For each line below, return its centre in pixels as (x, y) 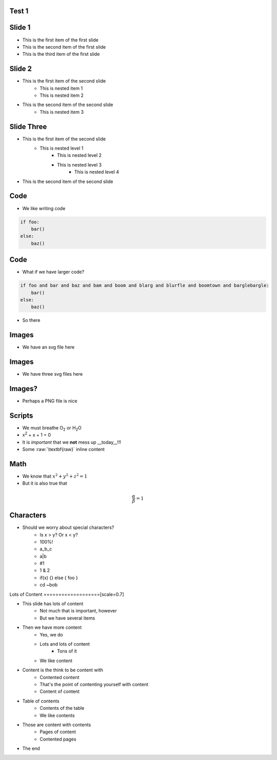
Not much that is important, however (78, 611)
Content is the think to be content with (63, 670)
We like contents (57, 715)
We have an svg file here (48, 347)
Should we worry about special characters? (68, 527)
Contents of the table (62, 708)
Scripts (21, 415)
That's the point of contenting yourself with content (94, 684)
